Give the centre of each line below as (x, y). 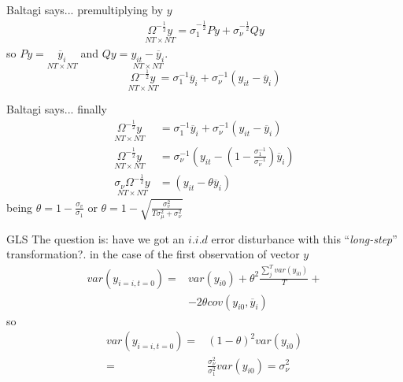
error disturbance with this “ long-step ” (304, 238)
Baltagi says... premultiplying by (85, 9)
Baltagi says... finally (57, 109)
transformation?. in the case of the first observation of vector (153, 254)
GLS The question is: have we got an (96, 238)
